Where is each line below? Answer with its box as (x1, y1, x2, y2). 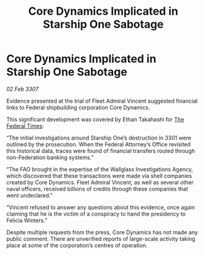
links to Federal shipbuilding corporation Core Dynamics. (6, 103, 151, 111)
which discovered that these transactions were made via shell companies (6, 172, 192, 179)
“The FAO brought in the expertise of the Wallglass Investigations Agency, (6, 165, 194, 173)
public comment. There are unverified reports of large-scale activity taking (6, 235, 195, 242)
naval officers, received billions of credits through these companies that (6, 185, 189, 192)
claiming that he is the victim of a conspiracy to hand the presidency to (6, 210, 186, 218)
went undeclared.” (6, 192, 53, 199)
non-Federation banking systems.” (6, 154, 94, 161)
